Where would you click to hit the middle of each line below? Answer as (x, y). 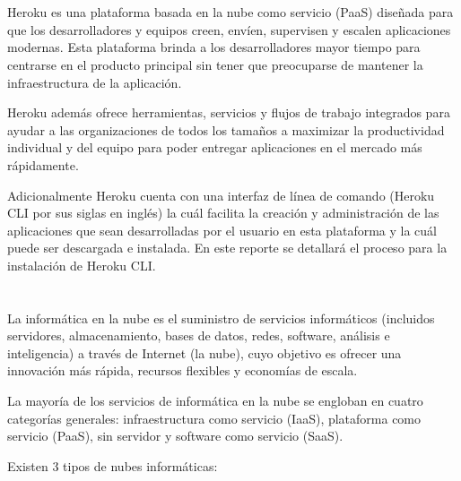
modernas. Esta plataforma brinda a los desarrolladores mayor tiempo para (214, 47)
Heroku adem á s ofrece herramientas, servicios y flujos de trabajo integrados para (229, 112)
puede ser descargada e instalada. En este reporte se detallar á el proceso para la (227, 248)
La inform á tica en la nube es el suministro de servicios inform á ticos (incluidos (221, 318)
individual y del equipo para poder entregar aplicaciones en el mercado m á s (215, 147)
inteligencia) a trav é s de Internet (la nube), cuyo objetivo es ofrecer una (204, 352)
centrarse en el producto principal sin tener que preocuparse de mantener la (215, 64)
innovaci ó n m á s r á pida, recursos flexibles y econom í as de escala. (183, 370)
